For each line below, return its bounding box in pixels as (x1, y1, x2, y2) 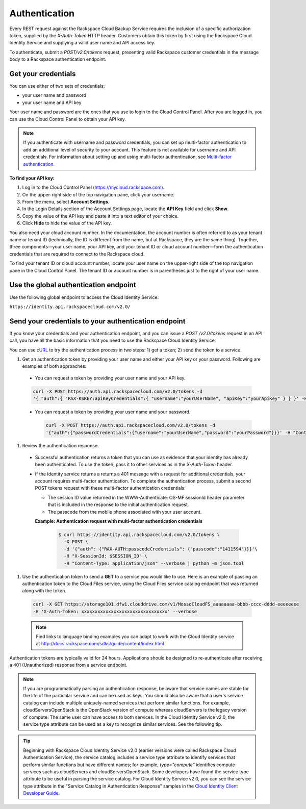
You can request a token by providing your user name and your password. (35, 409, 191, 415)
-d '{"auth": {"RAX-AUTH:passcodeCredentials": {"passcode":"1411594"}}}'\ (64, 546, 258, 552)
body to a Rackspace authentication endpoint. (9, 56, 107, 62)
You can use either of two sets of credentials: (9, 83, 105, 89)
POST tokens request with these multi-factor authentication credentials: (35, 485, 186, 491)
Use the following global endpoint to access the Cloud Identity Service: (9, 294, 159, 300)
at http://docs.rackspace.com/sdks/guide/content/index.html (36, 641, 164, 647)
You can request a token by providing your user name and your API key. (35, 375, 186, 381)
